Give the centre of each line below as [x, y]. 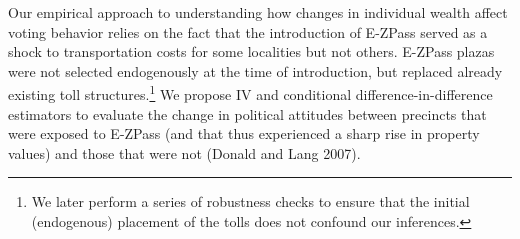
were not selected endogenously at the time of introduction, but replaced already [255, 70]
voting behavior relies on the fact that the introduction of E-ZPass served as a [248, 31]
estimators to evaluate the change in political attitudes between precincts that [247, 113]
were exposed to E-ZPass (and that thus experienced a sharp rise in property [244, 133]
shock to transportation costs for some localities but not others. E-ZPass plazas [251, 51]
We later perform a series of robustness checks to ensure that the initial [250, 201]
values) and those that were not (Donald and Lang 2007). [184, 152]
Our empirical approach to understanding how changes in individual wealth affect [258, 12]
